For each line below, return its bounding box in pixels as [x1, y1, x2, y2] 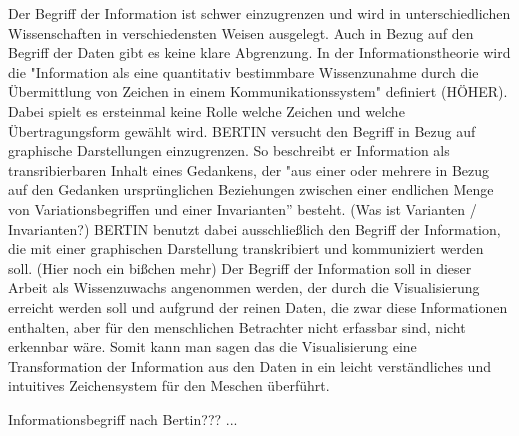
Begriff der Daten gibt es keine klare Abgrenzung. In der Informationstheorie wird [8, 42, 511, 63]
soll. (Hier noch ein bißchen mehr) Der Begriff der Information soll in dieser [8, 257, 472, 278]
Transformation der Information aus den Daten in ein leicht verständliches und [8, 355, 491, 376]
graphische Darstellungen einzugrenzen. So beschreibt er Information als [8, 140, 450, 161]
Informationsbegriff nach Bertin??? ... [8, 408, 238, 429]
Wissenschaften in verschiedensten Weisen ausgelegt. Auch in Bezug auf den [8, 22, 474, 43]
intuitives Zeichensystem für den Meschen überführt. [8, 375, 330, 396]
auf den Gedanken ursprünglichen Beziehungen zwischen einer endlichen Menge [8, 179, 494, 200]
